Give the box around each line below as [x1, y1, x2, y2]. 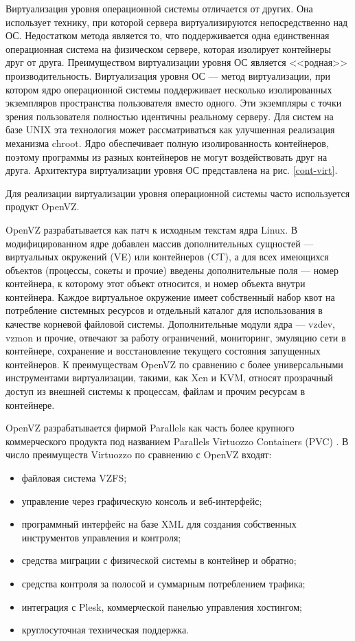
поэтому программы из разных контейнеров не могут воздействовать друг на [5, 149, 328, 164]
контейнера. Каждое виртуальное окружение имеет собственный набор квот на [5, 289, 335, 304]
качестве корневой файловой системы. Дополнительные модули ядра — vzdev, [5, 317, 335, 331]
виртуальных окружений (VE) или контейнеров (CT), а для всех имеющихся [5, 249, 329, 264]
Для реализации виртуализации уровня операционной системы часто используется [5, 185, 350, 200]
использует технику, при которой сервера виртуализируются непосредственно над [5, 14, 348, 29]
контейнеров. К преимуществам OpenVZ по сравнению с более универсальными [5, 357, 343, 371]
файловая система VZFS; [21, 471, 127, 484]
